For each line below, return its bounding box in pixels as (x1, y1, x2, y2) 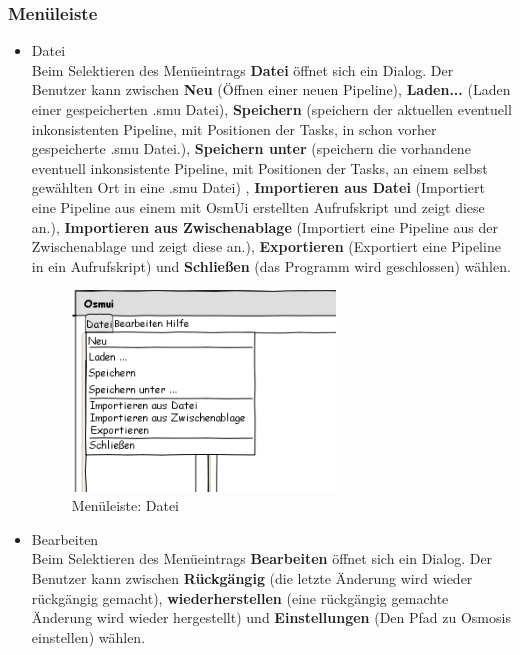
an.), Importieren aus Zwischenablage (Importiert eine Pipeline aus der (31, 216, 498, 237)
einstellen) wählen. (31, 626, 146, 647)
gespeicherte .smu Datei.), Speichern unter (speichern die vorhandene (31, 138, 471, 159)
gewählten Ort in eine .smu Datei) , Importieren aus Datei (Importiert (31, 177, 485, 198)
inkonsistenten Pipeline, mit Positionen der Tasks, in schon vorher (31, 118, 437, 139)
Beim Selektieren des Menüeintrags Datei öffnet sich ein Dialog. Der (31, 59, 454, 80)
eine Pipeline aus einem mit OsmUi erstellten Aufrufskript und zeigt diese (31, 196, 485, 217)
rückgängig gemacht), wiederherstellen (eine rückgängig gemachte (31, 587, 449, 608)
